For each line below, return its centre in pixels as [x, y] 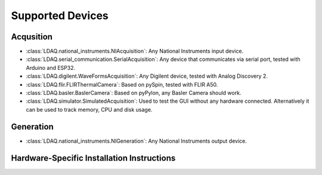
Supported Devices [60, 16]
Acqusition [32, 37]
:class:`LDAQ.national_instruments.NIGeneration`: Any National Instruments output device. [137, 141]
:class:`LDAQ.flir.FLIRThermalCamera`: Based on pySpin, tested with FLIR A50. [122, 84]
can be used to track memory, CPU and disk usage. [89, 109]
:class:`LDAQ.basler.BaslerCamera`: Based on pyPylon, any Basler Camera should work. [134, 93]
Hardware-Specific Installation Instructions [93, 158]
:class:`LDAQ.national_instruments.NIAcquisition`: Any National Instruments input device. [135, 51]
